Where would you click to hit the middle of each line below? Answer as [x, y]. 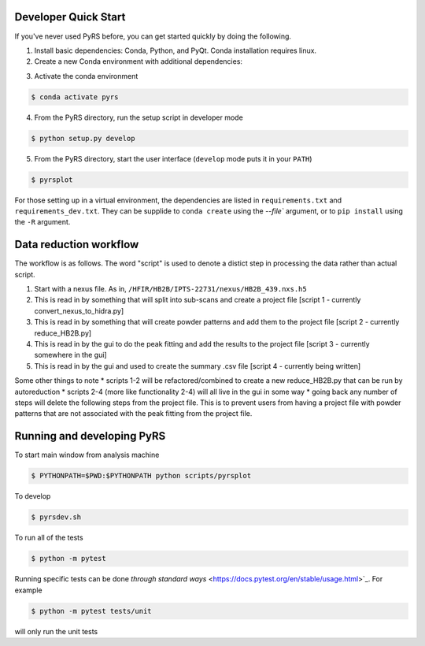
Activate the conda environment [86, 76]
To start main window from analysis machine [87, 455]
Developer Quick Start [70, 17]
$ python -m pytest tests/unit [92, 611]
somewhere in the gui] [70, 355]
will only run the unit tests [56, 631]
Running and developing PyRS [90, 436]
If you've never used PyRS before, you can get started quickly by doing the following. [153, 36]
